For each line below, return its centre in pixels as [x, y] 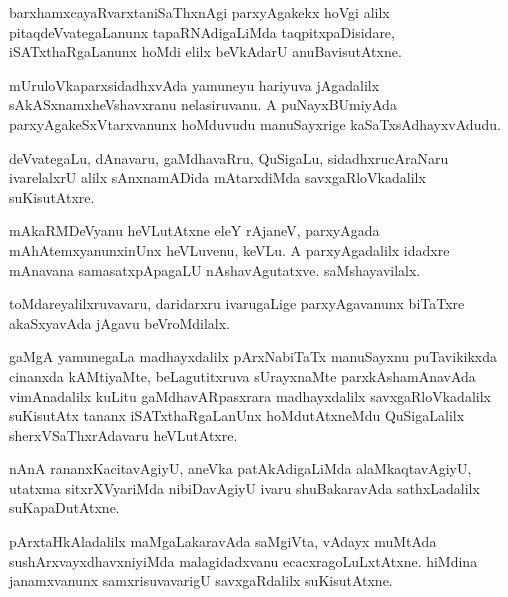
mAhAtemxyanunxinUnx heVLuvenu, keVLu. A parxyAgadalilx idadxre [229, 249]
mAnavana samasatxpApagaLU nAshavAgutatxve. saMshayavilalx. [215, 269]
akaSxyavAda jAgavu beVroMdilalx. [119, 322]
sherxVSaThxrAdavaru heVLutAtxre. [123, 434]
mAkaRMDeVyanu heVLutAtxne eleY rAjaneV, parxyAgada [194, 230]
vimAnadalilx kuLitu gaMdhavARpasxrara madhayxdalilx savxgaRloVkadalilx [250, 395]
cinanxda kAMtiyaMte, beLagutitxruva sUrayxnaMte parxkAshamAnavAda [242, 375]
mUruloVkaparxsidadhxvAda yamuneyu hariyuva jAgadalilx [194, 84]
